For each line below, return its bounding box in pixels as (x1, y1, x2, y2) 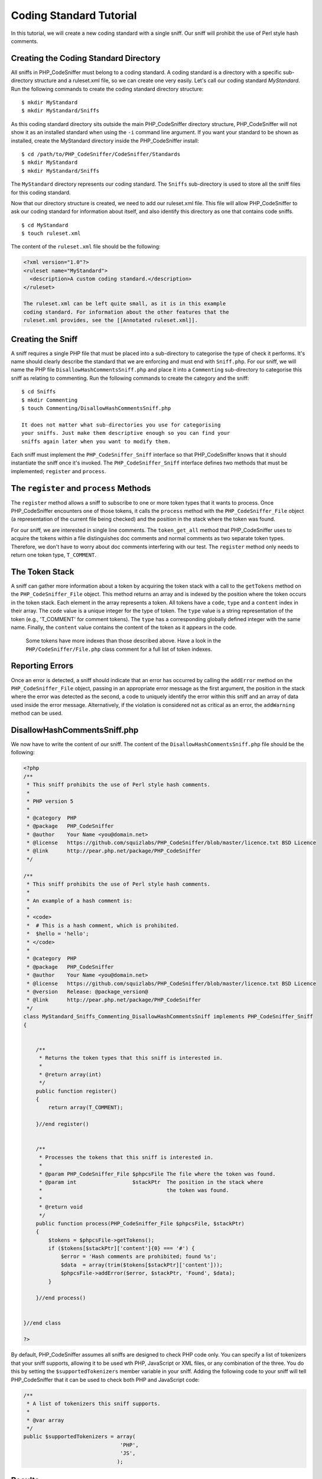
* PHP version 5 (27, 797, 74, 805)
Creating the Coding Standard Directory (11, 53, 161, 63)
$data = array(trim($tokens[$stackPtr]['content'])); (60, 1261, 223, 1268)
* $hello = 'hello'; (27, 931, 89, 937)
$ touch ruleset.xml (21, 230, 81, 237)
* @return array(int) (38, 1071, 102, 1078)
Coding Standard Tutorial (11, 9, 137, 22)
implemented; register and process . (11, 467, 106, 474)
